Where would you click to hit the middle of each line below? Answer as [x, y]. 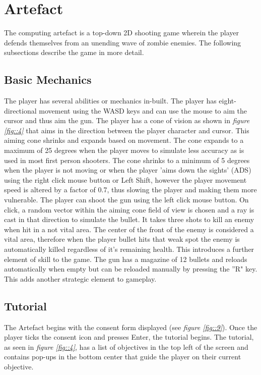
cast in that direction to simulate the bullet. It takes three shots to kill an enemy [129, 219]
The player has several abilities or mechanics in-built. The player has [110, 101]
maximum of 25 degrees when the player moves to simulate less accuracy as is [124, 150]
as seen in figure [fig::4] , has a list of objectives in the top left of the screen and [126, 346]
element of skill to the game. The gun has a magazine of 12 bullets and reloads [126, 259]
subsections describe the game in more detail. [74, 52]
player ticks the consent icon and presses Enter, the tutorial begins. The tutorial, [129, 337]
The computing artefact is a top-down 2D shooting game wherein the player [121, 33]
